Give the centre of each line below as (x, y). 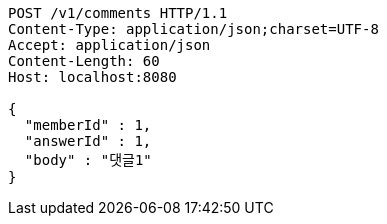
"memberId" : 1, (88, 125)
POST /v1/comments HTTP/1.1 (118, 13)
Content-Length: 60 (84, 61)
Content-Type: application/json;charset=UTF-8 (193, 29)
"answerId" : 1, (88, 141)
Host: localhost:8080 (92, 77)
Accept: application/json (109, 45)
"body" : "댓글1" (88, 160)
